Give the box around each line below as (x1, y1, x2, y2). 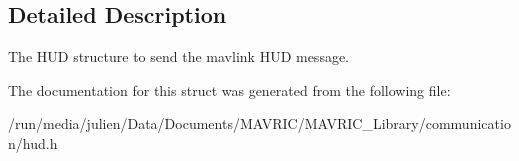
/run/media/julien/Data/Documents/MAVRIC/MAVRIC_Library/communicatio (8, 113, 511, 134)
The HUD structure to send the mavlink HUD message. (8, 46, 350, 67)
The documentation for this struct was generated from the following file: (8, 79, 451, 100)
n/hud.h (8, 132, 58, 153)
